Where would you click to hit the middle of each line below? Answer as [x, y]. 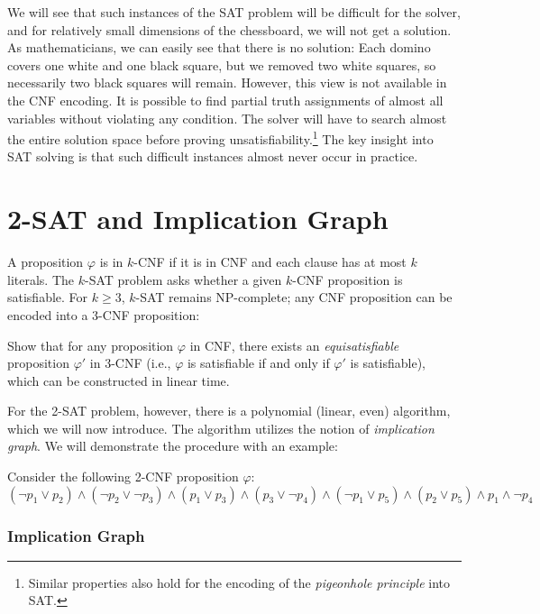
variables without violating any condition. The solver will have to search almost [227, 118]
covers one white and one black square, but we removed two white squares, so [222, 64]
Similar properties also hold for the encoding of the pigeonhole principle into [239, 582]
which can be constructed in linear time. [119, 380]
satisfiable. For [48, 297]
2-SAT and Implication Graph [198, 219]
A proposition [46, 262]
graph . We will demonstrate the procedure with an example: [173, 446]
